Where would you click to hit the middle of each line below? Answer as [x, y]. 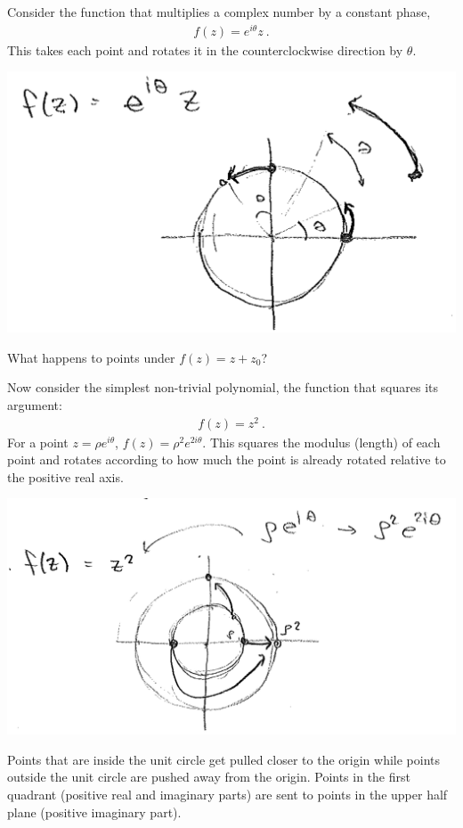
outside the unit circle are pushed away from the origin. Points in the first [209, 777]
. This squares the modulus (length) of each [321, 442]
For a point [38, 442]
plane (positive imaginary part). [94, 812]
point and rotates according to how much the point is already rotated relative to [227, 459]
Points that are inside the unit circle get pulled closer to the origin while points [223, 759]
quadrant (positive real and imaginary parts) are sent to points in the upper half [227, 794]
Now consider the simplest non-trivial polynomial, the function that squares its [223, 387]
